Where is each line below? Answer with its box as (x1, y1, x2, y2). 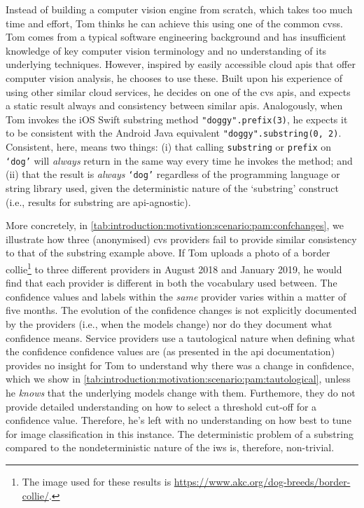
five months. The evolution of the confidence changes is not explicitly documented (6, 303, 357, 317)
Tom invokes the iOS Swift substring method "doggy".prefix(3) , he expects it (6, 111, 348, 126)
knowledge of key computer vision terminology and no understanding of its (6, 43, 327, 57)
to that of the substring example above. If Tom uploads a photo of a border (6, 245, 330, 260)
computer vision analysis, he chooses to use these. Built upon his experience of (6, 70, 343, 85)
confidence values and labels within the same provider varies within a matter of (6, 289, 346, 303)
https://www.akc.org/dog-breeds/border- (174, 474, 351, 488)
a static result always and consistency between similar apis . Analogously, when (6, 98, 343, 113)
